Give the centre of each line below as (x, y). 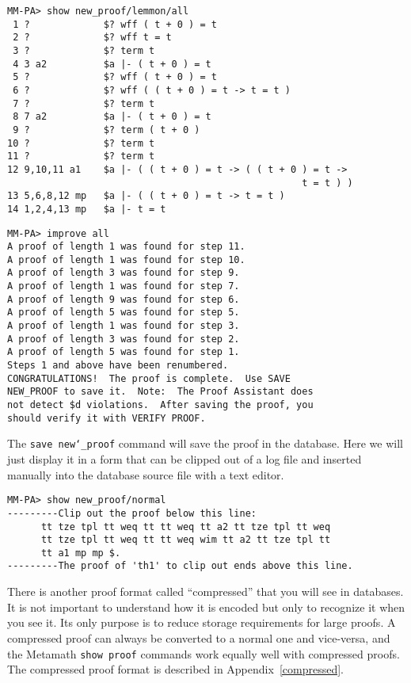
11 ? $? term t (81, 156)
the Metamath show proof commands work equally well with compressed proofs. (204, 653)
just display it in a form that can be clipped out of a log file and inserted (185, 459)
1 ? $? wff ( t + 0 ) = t (115, 24)
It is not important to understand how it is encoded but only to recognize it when (206, 607)
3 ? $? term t (84, 50)
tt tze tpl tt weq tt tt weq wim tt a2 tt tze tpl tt (186, 540)
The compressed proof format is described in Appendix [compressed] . (175, 669)
